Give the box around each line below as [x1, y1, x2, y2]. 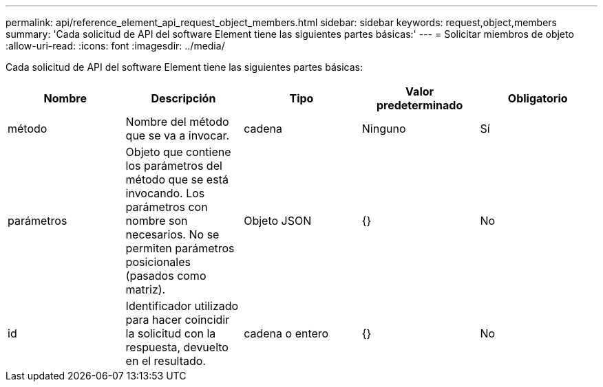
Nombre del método [125, 115, 229, 129]
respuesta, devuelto [125, 340, 229, 354]
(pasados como [125, 269, 207, 283]
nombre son [125, 214, 188, 228]
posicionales [125, 255, 191, 269]
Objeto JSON [244, 214, 312, 228]
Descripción [151, 91, 216, 105]
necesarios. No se [125, 228, 220, 241]
